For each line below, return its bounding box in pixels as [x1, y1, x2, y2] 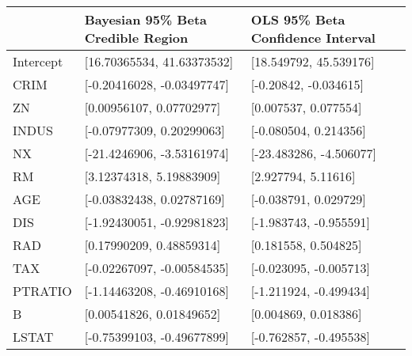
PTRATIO [13, 282, 72, 300]
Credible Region [84, 28, 189, 47]
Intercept [13, 52, 63, 70]
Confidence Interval [250, 28, 376, 47]
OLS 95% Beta [250, 10, 345, 28]
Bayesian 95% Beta [84, 10, 207, 28]
